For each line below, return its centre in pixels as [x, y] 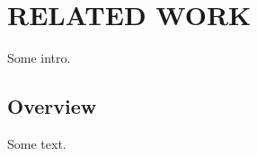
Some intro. [39, 58]
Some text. [37, 143]
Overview [52, 106]
